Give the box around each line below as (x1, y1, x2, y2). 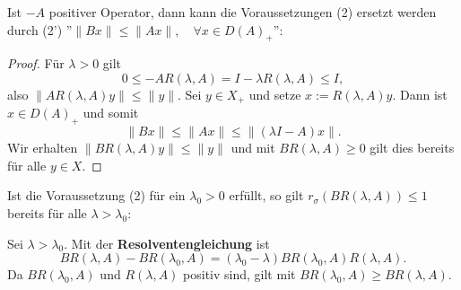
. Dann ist (392, 84, 448, 103)
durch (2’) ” (7, 20, 73, 39)
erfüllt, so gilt (229, 186, 304, 205)
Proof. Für (7, 54, 65, 73)
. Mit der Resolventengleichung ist (64, 233, 270, 252)
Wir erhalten (7, 138, 78, 157)
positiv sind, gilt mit (183, 265, 296, 284)
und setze (248, 84, 301, 103)
